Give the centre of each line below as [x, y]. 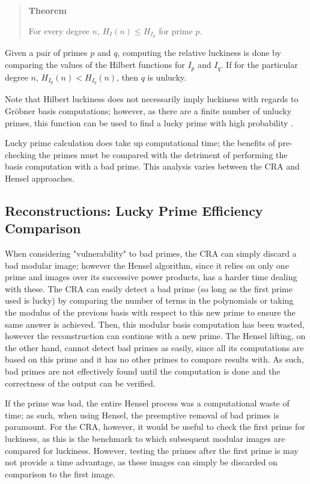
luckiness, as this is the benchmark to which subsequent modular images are [145, 439]
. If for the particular [259, 65]
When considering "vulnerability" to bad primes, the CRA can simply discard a [151, 253]
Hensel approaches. [40, 178]
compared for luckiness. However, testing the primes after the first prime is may [152, 450]
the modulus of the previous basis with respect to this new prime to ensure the [150, 312]
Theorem [47, 10]
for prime [176, 30]
